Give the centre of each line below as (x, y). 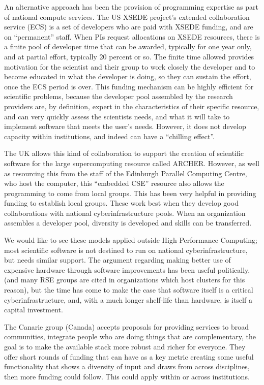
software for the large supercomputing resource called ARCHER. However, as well (132, 163)
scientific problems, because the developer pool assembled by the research (119, 96)
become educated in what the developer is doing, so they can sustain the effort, (128, 76)
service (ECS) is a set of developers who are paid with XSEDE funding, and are (129, 27)
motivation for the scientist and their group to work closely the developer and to (130, 66)
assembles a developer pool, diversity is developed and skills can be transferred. (128, 223)
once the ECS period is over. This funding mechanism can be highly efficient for (129, 86)
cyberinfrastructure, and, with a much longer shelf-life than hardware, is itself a (128, 299)
